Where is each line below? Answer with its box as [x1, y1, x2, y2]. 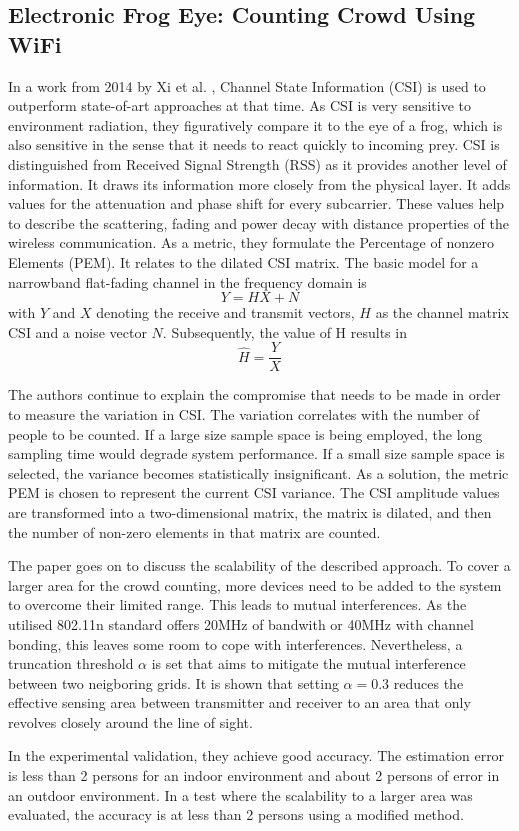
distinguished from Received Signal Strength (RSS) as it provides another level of [8, 153, 507, 174]
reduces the [393, 672, 464, 693]
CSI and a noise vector [8, 321, 147, 342]
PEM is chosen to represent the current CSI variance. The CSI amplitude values [8, 482, 500, 503]
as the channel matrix [375, 302, 509, 323]
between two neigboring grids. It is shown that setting [8, 672, 339, 693]
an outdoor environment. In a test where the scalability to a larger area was [8, 784, 473, 805]
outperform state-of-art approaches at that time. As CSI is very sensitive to [8, 95, 472, 116]
